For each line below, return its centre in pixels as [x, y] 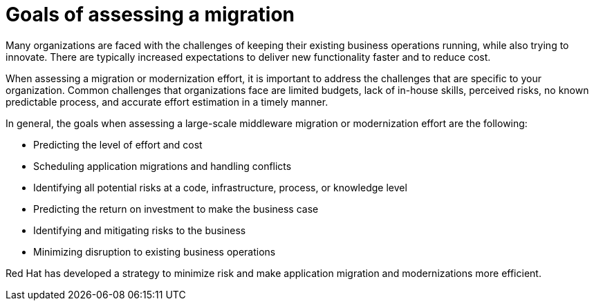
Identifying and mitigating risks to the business [140, 230]
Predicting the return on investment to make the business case [176, 209]
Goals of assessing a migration [150, 15]
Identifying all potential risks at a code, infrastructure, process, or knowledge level [220, 187]
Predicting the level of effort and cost [118, 144]
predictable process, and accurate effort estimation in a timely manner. [167, 102]
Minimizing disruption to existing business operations [155, 251]
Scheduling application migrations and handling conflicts [163, 166]
